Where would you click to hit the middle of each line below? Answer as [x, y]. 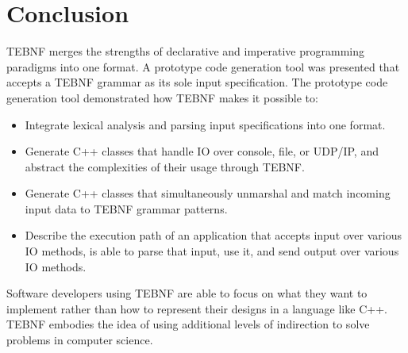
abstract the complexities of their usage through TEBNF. [165, 166]
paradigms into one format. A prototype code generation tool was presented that [203, 66]
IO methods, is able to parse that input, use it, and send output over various [212, 251]
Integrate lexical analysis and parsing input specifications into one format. [205, 124]
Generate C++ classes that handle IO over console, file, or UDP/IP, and [202, 151]
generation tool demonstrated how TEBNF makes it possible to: [162, 97]
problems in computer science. [80, 340]
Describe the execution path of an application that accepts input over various [214, 235]
